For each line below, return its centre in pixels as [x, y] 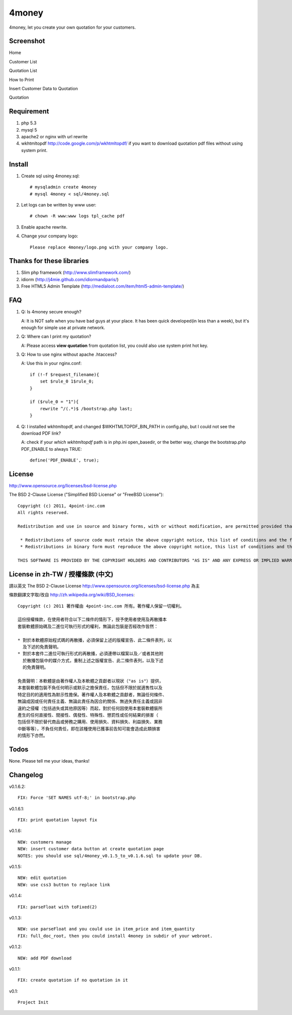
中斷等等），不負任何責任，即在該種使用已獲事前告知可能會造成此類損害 [89, 729]
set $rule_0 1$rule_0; [67, 382]
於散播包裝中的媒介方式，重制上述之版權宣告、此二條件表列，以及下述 [93, 661]
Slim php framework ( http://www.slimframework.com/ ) [76, 272]
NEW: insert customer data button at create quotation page [91, 849]
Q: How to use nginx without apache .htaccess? [69, 354]
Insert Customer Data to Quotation [43, 89]
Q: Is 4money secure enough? [51, 312]
